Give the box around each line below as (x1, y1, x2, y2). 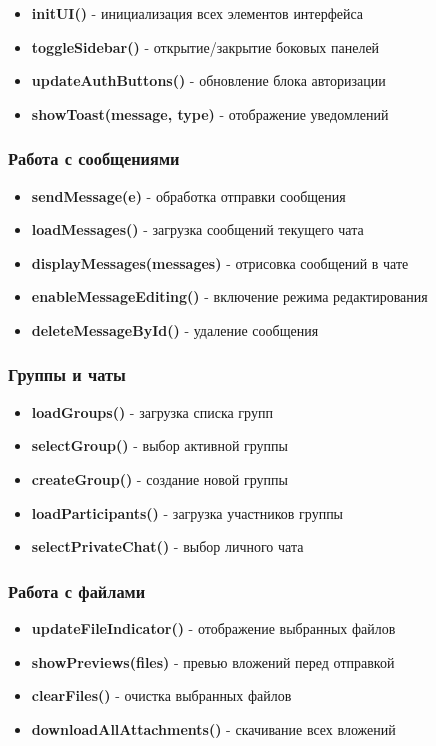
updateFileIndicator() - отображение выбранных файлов (31, 617, 396, 638)
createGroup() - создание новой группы (31, 468, 288, 489)
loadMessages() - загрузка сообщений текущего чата (31, 219, 364, 240)
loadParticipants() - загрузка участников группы (31, 502, 344, 523)
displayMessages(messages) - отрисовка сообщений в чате (31, 252, 409, 273)
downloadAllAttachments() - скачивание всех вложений (31, 718, 396, 739)
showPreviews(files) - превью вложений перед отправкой (31, 651, 395, 672)
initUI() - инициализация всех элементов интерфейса (31, 3, 364, 23)
